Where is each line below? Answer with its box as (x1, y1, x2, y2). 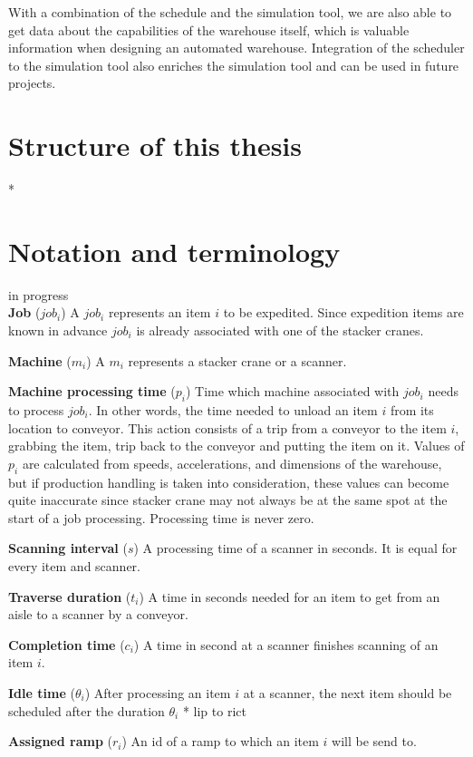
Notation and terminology (8, 232, 341, 269)
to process (8, 400, 64, 419)
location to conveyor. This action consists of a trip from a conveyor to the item (8, 418, 447, 437)
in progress (8, 285, 69, 304)
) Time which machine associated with (185, 382, 400, 401)
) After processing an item (84, 683, 231, 702)
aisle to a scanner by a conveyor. (8, 605, 188, 624)
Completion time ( (8, 635, 125, 654)
